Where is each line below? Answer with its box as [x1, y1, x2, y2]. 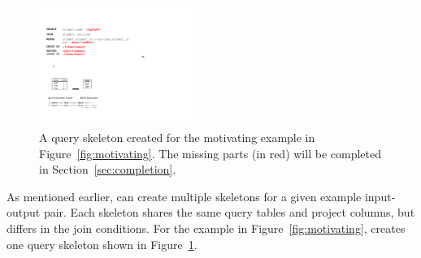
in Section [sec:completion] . [39, 161, 176, 178]
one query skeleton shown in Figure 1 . [7, 235, 197, 252]
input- [364, 187, 396, 204]
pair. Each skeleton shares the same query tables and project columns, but [43, 204, 415, 221]
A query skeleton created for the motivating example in [39, 128, 315, 145]
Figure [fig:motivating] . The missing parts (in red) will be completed [39, 144, 381, 161]
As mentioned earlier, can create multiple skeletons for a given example [7, 187, 362, 204]
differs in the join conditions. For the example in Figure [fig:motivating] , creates [7, 219, 406, 236]
